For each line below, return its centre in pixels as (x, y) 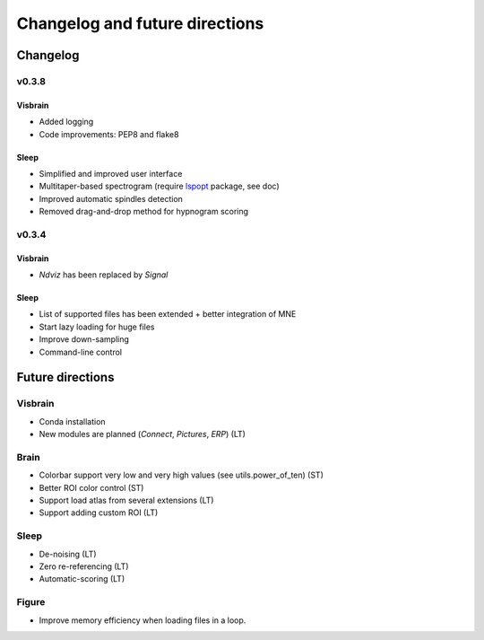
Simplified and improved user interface (111, 173)
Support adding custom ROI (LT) (99, 513)
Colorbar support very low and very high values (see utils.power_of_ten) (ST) (181, 475)
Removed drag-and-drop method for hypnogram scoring (144, 212)
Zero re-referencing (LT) (84, 566)
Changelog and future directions (140, 23)
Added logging (66, 122)
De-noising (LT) (68, 554)
